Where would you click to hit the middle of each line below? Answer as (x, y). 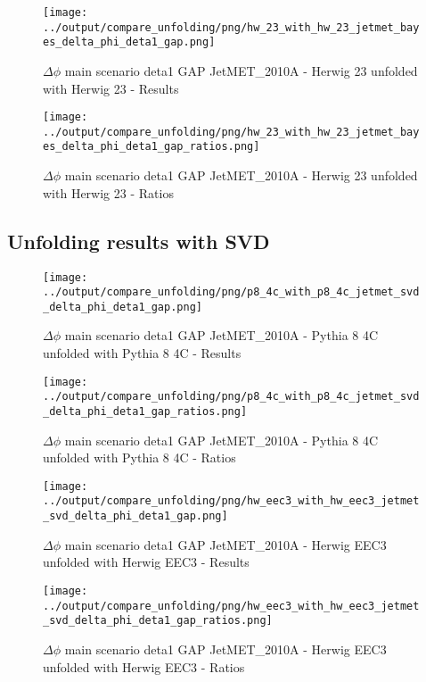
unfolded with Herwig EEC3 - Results (146, 562)
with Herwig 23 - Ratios (108, 192)
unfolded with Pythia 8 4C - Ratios (139, 457)
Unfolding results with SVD (139, 241)
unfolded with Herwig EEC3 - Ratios (144, 666)
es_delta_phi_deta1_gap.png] (129, 42)
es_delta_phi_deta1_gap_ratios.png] (152, 147)
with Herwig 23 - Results (111, 88)
